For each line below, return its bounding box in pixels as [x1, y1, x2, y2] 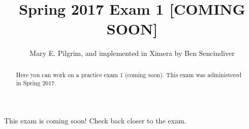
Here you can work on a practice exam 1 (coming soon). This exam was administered [16, 70, 242, 79]
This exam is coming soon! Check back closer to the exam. [4, 115, 186, 126]
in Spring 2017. [16, 79, 56, 87]
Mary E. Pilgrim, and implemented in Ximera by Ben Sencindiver [29, 48, 235, 58]
